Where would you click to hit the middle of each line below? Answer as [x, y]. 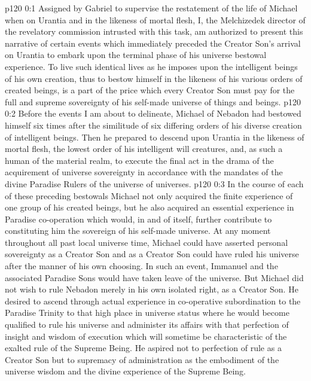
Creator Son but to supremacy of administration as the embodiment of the [142, 359]
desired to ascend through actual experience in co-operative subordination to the [153, 301]
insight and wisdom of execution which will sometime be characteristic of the [146, 336]
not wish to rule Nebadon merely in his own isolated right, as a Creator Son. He [152, 289]
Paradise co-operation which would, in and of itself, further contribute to [138, 219]
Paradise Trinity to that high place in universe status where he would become [147, 313]
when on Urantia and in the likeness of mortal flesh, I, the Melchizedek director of [155, 19]
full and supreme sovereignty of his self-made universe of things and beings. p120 [153, 101]
